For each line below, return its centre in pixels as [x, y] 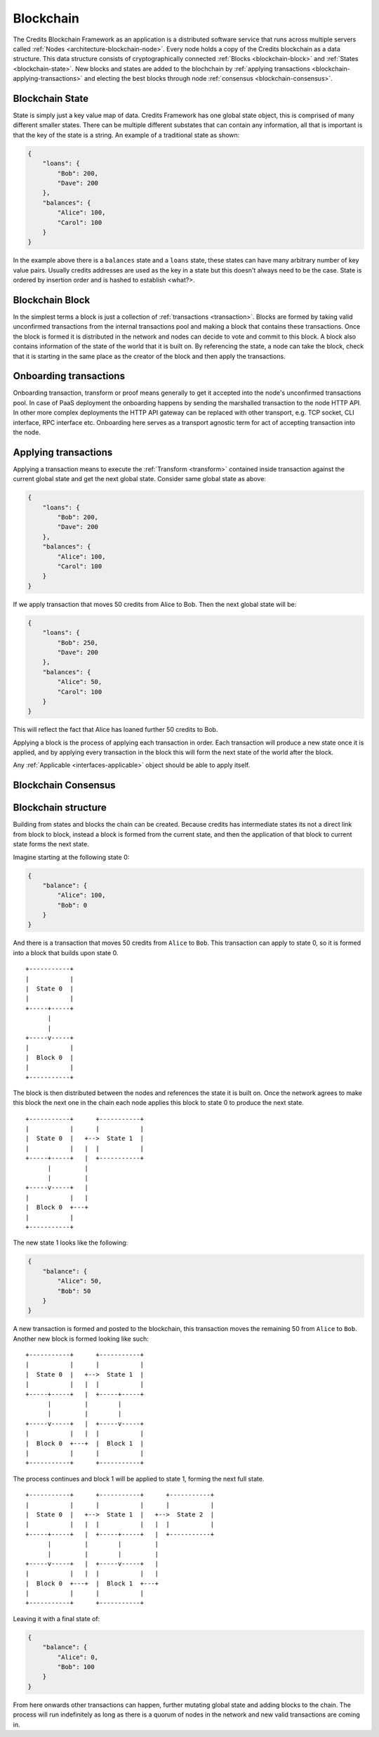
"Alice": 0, [78, 1657]
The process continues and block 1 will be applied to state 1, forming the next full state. [139, 1479]
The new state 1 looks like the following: [71, 1243]
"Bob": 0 [72, 905]
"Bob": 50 [74, 1291]
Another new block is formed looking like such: [81, 1339]
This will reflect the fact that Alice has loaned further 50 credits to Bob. [115, 730]
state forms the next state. [51, 844]
